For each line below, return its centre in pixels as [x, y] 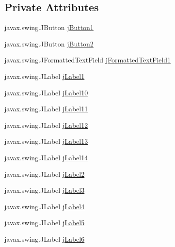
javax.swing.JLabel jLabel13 [46, 141]
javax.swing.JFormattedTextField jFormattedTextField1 [88, 60]
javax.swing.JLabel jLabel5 [45, 223]
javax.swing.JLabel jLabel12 [46, 125]
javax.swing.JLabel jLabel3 [45, 190]
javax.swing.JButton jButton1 [49, 27]
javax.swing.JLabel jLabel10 [46, 92]
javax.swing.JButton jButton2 [49, 43]
